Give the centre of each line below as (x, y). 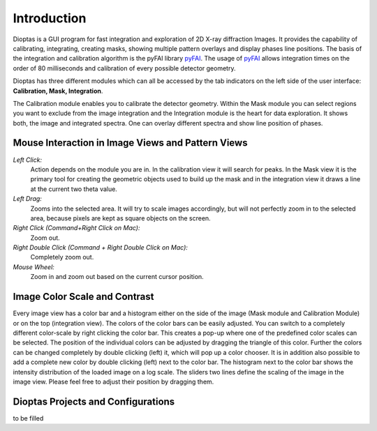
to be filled (28, 418)
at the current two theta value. (74, 189)
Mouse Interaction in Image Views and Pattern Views (130, 143)
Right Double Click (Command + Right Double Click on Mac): (101, 248)
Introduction (50, 18)
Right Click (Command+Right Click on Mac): (76, 228)
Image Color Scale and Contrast (83, 297)
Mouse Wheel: (34, 267)
